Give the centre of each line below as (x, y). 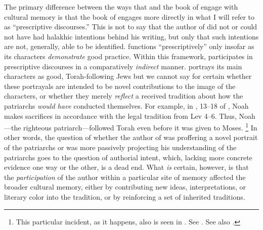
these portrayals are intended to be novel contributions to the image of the (120, 86)
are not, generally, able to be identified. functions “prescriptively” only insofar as (129, 46)
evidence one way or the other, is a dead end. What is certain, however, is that (126, 167)
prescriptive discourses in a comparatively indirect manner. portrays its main (123, 66)
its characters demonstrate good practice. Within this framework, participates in (128, 56)
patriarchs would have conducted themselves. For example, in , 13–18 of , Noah (126, 105)
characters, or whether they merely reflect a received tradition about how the (124, 96)
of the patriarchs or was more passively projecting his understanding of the (120, 147)
